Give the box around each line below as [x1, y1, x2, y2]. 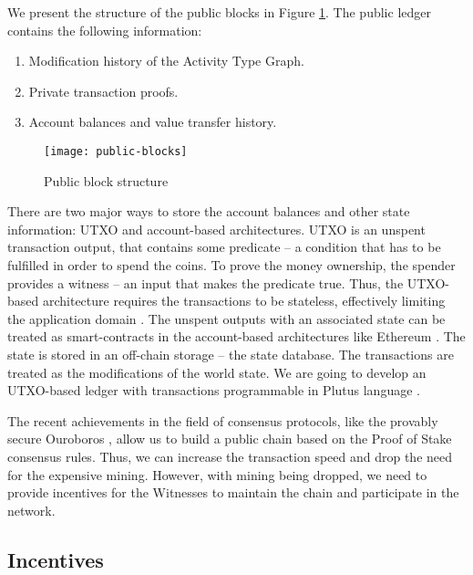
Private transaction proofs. [28, 81, 179, 100]
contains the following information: [7, 20, 202, 39]
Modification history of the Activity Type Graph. [28, 51, 304, 70]
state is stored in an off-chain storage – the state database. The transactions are [7, 344, 454, 363]
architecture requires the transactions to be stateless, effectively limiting [42, 291, 446, 310]
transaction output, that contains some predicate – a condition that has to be [7, 237, 441, 256]
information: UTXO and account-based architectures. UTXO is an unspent [7, 219, 426, 238]
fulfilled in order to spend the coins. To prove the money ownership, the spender [7, 256, 456, 274]
